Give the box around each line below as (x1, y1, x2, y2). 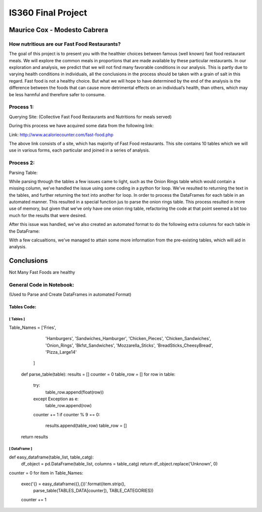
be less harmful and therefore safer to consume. (9, 91, 106, 97)
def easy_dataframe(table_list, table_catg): (9, 454, 94, 460)
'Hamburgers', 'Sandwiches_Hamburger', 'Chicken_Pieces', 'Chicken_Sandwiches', (45, 336, 211, 341)
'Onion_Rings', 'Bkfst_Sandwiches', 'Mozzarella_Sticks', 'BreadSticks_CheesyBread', (45, 342, 213, 348)
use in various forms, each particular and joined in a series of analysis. (9, 147, 150, 153)
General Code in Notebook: (9, 282, 75, 289)
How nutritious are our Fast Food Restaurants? (9, 40, 121, 47)
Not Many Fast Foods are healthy (9, 270, 75, 275)
